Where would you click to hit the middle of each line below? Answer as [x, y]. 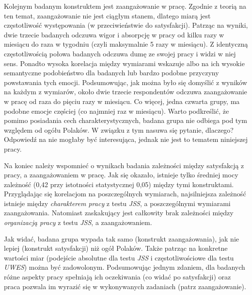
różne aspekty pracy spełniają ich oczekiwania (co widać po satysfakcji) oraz [118, 277]
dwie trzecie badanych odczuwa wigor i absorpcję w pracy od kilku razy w [114, 34]
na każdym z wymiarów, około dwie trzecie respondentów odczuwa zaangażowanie [126, 92]
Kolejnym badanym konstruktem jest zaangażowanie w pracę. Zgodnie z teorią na [125, 6]
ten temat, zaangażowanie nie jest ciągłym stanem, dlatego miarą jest [107, 15]
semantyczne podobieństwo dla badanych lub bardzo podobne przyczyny [111, 73]
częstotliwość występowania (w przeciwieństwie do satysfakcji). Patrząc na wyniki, [126, 25]
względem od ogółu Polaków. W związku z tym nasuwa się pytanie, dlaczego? [119, 130]
